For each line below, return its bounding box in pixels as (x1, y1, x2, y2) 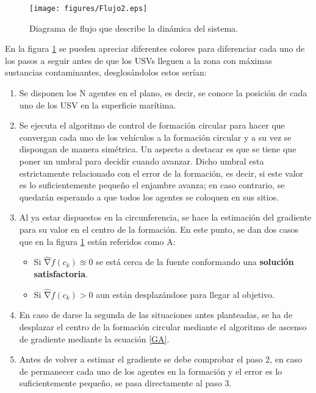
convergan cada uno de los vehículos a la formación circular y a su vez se (19, 130, 292, 143)
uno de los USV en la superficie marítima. (19, 98, 176, 111)
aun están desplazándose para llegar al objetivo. (96, 288, 275, 300)
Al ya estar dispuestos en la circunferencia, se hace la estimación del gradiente (19, 211, 312, 224)
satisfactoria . (34, 267, 88, 280)
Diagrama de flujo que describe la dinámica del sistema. (29, 21, 238, 34)
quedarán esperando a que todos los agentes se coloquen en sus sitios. (19, 190, 279, 203)
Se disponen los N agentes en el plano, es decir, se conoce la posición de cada (19, 87, 307, 99)
